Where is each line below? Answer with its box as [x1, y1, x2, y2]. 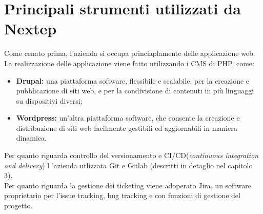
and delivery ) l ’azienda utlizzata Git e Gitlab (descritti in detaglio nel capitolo [4, 160, 253, 170]
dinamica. [16, 132, 47, 143]
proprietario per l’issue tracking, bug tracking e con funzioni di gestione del [4, 190, 240, 201]
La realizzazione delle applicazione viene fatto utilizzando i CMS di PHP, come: [4, 57, 254, 68]
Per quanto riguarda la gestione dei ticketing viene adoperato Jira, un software [4, 180, 251, 190]
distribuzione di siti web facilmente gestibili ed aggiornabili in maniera [16, 122, 237, 133]
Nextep [4, 18, 57, 39]
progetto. [4, 200, 33, 211]
